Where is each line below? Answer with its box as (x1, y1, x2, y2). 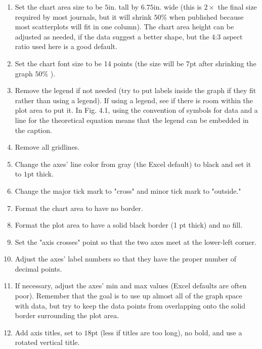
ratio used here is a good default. (15, 41, 117, 52)
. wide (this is (159, 2, 202, 12)
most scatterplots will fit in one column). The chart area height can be (15, 21, 234, 32)
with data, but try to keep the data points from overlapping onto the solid (15, 300, 246, 311)
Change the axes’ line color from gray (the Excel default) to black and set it (15, 158, 251, 169)
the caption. (15, 124, 52, 135)
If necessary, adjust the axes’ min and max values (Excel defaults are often (15, 280, 247, 291)
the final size (217, 2, 257, 12)
